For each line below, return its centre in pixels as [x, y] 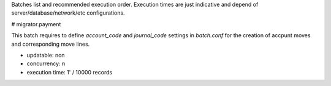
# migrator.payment [36, 24]
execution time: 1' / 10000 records [70, 72]
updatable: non [46, 55]
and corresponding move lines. [51, 44]
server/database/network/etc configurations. [68, 13]
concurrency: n [46, 63]
